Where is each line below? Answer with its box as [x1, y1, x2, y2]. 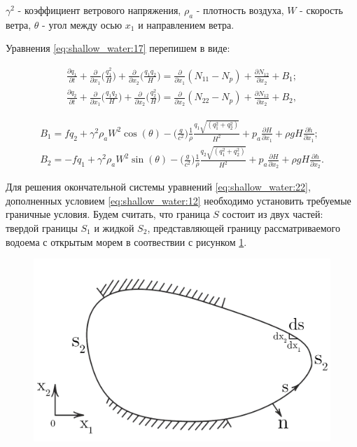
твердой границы [6, 221, 78, 235]
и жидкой [94, 221, 134, 235]
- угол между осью [42, 17, 122, 32]
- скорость [300, 3, 343, 17]
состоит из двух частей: [222, 207, 323, 221]
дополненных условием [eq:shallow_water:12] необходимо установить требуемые [6, 193, 351, 207]
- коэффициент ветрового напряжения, [17, 3, 181, 17]
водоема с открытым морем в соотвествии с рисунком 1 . [6, 234, 247, 249]
